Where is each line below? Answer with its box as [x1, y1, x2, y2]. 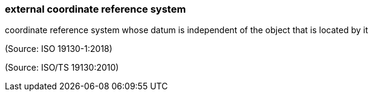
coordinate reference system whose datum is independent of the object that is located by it [5, 25, 368, 36]
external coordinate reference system [5, 3, 186, 15]
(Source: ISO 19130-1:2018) [5, 43, 112, 54]
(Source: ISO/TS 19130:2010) [5, 62, 119, 73]
